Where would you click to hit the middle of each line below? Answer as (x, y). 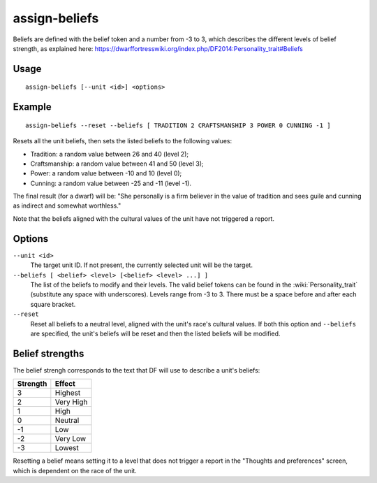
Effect (65, 384)
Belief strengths (49, 353)
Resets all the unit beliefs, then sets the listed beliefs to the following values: (123, 141)
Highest (68, 393)
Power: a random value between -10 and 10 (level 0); (106, 173)
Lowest (67, 448)
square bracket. (53, 304)
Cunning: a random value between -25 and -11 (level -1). (111, 183)
